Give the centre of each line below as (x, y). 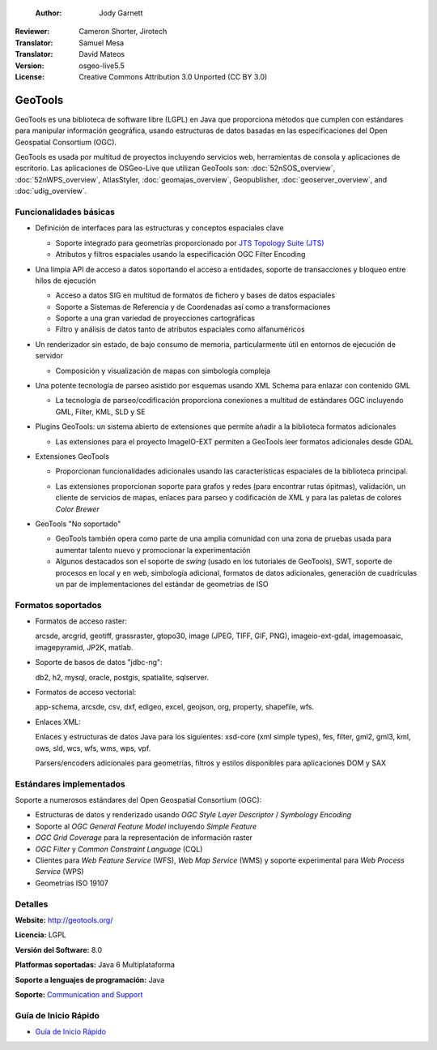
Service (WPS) (59, 872)
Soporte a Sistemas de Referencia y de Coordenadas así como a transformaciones (193, 306)
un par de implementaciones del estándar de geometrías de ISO (162, 584)
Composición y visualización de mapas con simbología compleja (163, 371)
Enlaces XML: (58, 722)
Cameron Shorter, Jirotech (123, 32)
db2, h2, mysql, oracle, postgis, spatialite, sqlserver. (122, 677)
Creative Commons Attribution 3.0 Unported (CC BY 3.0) (173, 76)
